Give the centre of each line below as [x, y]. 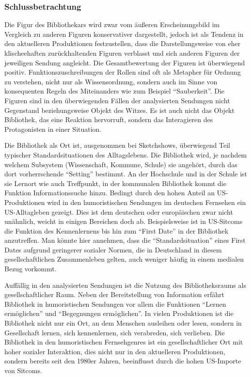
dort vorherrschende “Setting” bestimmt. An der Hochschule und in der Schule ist [126, 174]
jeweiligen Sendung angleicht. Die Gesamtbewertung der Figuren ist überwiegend [125, 62]
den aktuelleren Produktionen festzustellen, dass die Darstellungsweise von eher [123, 43]
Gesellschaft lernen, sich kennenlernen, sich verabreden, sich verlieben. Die [115, 332]
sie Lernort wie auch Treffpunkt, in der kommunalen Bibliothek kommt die [115, 183]
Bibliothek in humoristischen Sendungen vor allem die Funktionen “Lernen [115, 304]
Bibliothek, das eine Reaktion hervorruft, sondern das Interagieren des [109, 119]
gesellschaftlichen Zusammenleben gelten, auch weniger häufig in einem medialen [124, 259]
